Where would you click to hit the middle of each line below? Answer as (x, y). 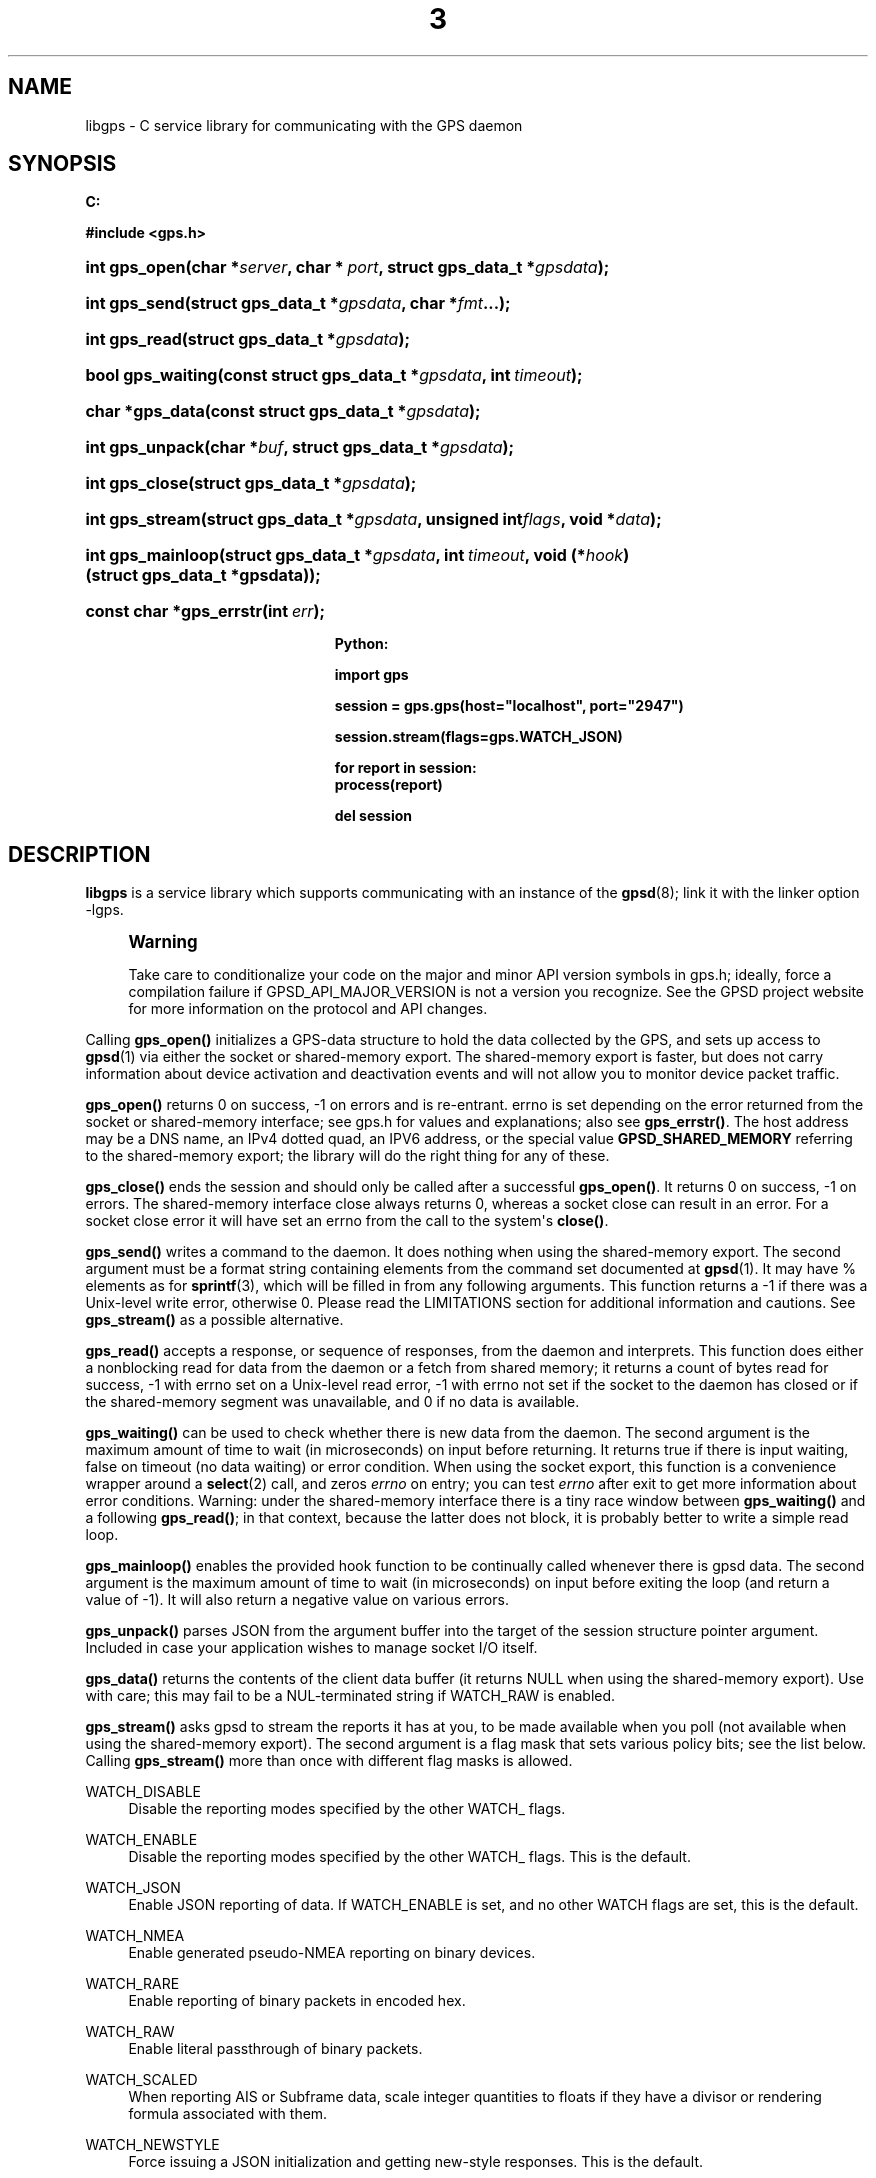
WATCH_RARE (132, 1984)
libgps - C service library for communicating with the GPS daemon (304, 125)
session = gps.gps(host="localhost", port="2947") (509, 706)
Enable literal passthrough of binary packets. (275, 2049)
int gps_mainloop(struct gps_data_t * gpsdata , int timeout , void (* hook (354, 555)
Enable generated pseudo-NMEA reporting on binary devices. (332, 1953)
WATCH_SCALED (141, 2080)
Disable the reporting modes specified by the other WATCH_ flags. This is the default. (409, 1857)
